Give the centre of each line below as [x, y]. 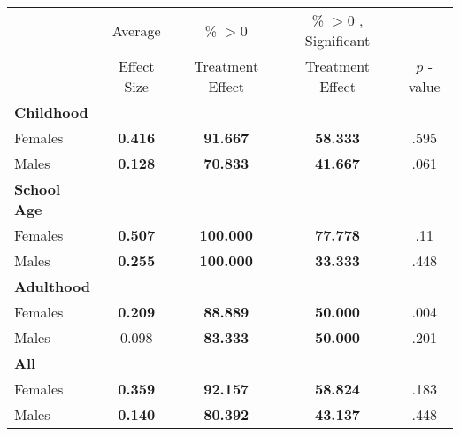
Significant [337, 40]
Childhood [51, 112]
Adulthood [52, 286]
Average [136, 30]
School [38, 189]
